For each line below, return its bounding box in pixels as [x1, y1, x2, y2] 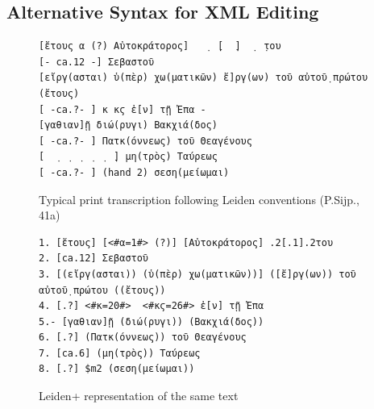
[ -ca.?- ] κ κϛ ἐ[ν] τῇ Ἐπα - [39, 103, 206, 115]
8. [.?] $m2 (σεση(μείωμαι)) [39, 363, 195, 375]
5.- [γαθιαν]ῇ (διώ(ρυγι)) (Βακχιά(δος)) [39, 315, 264, 328]
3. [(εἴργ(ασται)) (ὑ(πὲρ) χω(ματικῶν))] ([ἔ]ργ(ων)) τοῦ [39, 268, 356, 280]
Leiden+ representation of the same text [39, 387, 239, 404]
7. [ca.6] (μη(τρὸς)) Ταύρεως [39, 347, 201, 359]
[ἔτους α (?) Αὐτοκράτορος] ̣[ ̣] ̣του [39, 40, 281, 52]
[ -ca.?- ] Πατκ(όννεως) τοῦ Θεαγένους [39, 135, 252, 147]
